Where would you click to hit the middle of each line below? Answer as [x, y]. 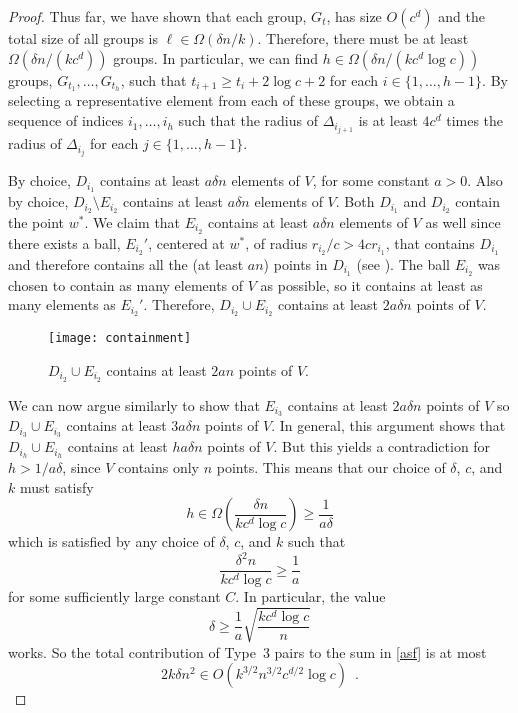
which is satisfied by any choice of [111, 541]
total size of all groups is [83, 38]
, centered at [186, 242]
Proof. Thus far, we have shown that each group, [157, 16]
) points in [295, 263]
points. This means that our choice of [331, 467]
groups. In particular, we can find [216, 57]
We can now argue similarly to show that [134, 404]
